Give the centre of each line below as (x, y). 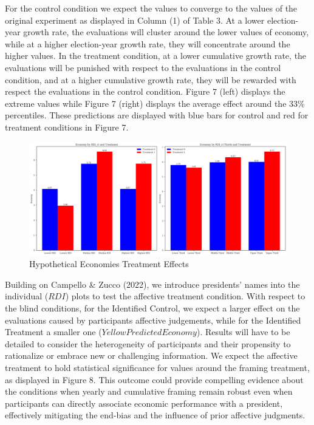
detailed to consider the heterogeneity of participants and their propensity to (148, 343)
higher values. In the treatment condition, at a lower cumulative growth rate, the (156, 56)
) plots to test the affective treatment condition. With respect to (185, 296)
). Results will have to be (243, 332)
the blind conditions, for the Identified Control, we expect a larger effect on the (152, 308)
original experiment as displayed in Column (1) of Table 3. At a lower (135, 20)
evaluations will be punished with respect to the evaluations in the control (143, 67)
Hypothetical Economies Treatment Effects (109, 264)
